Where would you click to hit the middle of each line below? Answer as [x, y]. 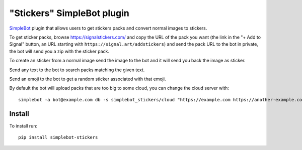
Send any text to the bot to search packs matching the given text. [77, 70]
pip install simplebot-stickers [58, 137]
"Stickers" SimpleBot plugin [69, 13]
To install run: [23, 126]
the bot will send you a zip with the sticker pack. [59, 51]
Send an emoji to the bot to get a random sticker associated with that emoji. [88, 79]
